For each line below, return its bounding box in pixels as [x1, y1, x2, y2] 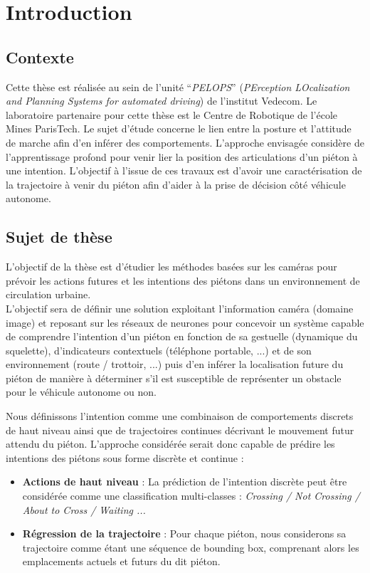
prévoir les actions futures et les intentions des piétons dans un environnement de [6, 273, 360, 288]
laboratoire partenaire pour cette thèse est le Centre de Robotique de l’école [6, 107, 338, 122]
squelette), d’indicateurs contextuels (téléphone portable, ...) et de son [6, 342, 312, 357]
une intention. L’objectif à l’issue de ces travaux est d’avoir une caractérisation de [6, 163, 362, 178]
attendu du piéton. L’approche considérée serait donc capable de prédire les [6, 436, 335, 451]
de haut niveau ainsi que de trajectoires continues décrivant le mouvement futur [6, 422, 354, 437]
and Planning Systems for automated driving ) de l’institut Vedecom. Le [6, 93, 317, 108]
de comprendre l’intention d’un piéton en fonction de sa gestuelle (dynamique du [6, 329, 358, 344]
